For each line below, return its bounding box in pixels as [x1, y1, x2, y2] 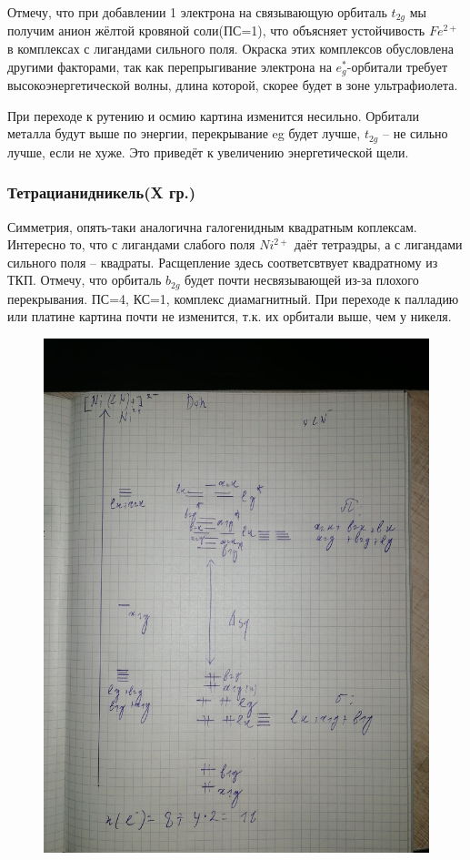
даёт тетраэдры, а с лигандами [294, 235, 463, 254]
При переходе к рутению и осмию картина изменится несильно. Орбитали [7, 106, 420, 125]
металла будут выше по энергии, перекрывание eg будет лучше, [7, 124, 361, 143]
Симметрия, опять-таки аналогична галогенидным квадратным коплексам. [7, 217, 417, 236]
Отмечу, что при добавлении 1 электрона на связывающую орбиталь [7, 3, 387, 21]
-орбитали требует [346, 56, 448, 76]
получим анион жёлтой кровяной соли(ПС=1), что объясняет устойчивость [7, 21, 425, 40]
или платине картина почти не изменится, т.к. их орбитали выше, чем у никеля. [7, 307, 452, 326]
